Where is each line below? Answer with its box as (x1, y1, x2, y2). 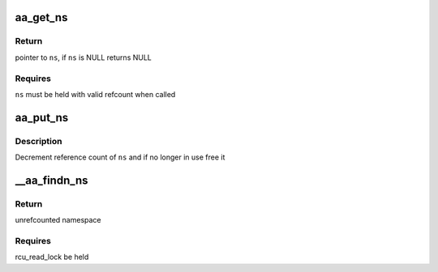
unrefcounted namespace (15, 215, 101, 225)
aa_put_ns (15, 110, 69, 125)
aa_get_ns (15, 11, 68, 24)
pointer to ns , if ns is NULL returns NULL (15, 53, 152, 62)
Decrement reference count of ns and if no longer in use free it (15, 152, 225, 162)
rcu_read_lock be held (15, 252, 89, 262)
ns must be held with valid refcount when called (15, 89, 176, 99)
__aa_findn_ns (15, 173, 88, 187)
